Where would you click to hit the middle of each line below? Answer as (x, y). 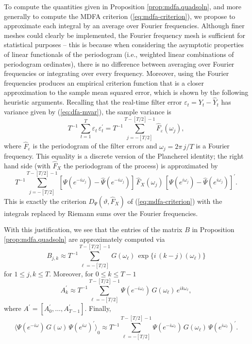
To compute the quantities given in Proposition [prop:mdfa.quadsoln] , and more (123, 6)
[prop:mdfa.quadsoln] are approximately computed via (84, 239)
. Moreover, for (71, 273)
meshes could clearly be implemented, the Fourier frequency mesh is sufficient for (125, 35)
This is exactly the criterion (45, 201)
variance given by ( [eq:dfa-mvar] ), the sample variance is (88, 111)
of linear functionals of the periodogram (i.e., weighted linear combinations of (119, 54)
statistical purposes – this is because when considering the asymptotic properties (124, 45)
